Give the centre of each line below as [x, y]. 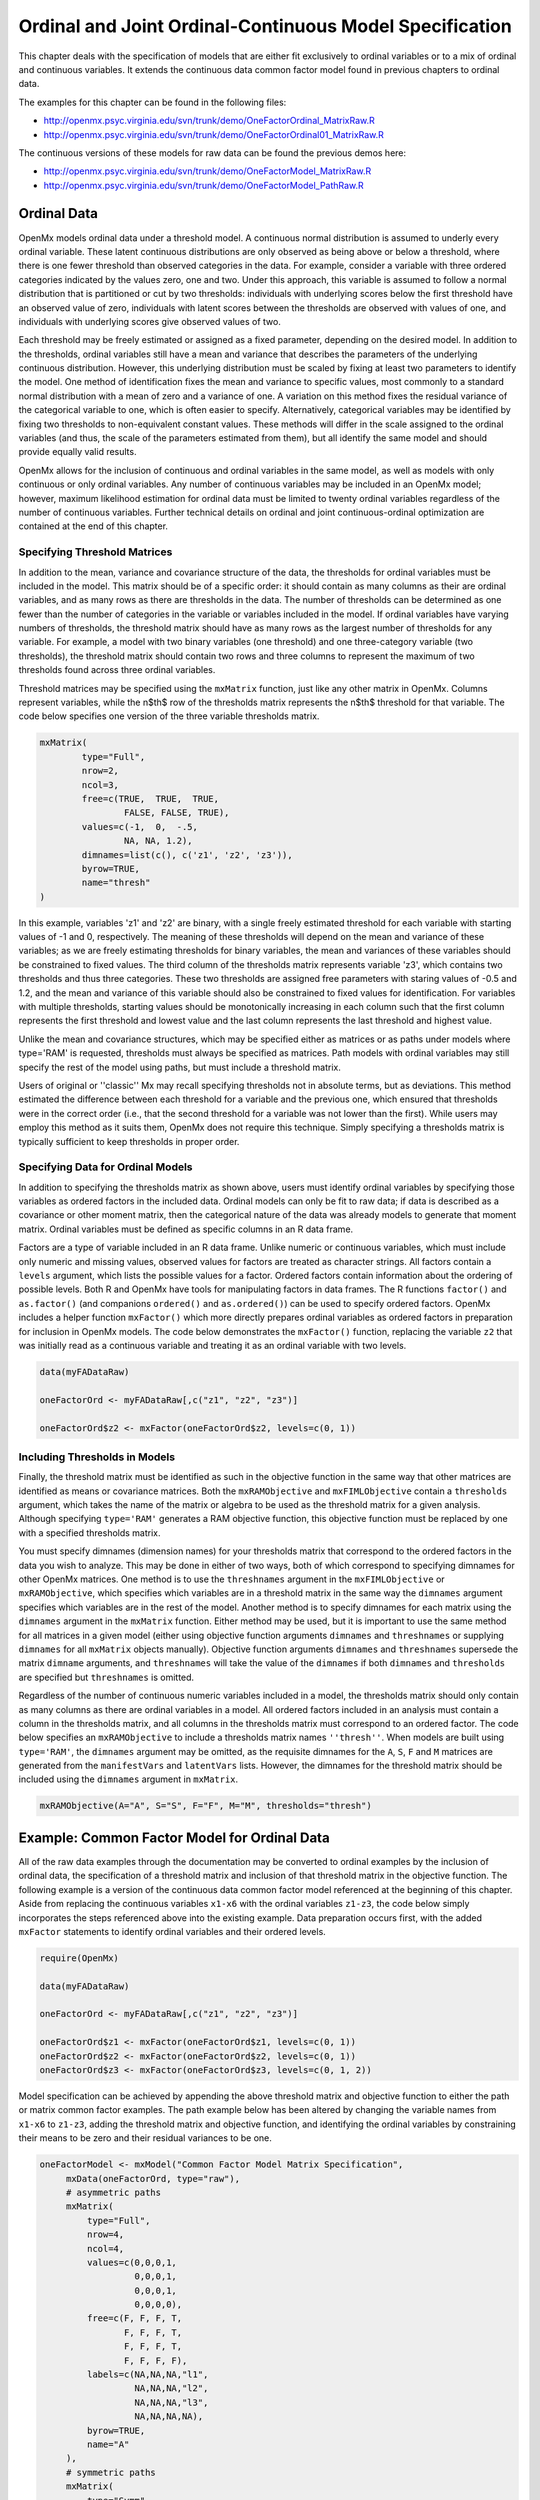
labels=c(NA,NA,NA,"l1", [147, 2374]
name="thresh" [116, 883]
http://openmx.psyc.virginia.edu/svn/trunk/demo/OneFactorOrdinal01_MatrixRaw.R [214, 134]
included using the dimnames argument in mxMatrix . [128, 1779]
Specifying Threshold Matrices [95, 552]
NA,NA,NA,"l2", [171, 2388]
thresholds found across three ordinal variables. [117, 670]
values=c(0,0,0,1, [131, 2262]
